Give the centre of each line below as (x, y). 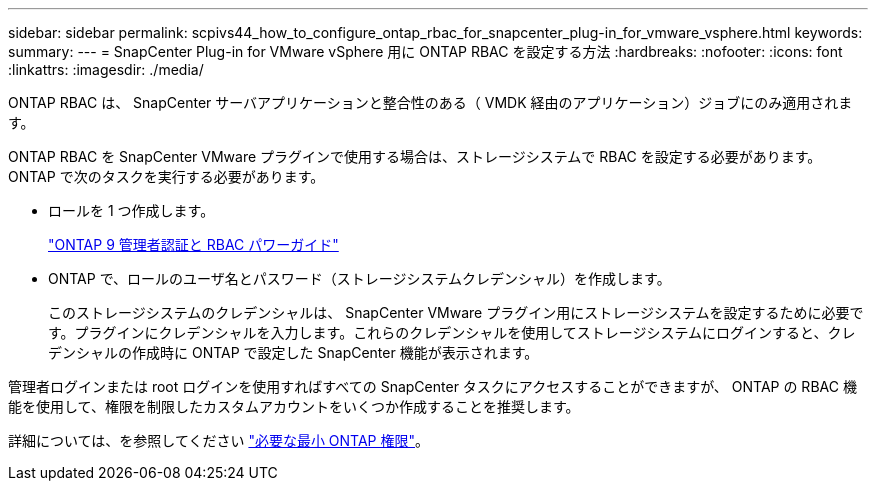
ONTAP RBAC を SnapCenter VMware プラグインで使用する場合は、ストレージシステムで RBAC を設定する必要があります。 (415, 156)
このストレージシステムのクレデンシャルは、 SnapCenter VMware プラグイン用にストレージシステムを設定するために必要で (456, 312)
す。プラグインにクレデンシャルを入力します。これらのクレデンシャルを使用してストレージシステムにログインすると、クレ (452, 332)
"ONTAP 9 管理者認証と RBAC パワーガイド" (193, 244)
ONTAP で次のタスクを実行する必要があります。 (166, 176)
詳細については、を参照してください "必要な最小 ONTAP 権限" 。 (219, 440)
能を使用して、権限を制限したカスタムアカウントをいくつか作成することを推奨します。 (294, 406)
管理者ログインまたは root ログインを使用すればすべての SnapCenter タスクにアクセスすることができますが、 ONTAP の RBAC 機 (432, 386)
